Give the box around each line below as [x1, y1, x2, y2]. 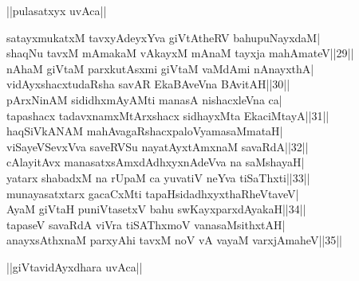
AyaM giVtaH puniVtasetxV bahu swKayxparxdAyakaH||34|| [6, 201, 306, 217]
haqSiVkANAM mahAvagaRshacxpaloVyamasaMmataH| [6, 123, 283, 139]
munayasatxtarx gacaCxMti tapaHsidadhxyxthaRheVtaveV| [6, 185, 299, 201]
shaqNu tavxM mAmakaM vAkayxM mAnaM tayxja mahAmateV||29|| [6, 45, 354, 61]
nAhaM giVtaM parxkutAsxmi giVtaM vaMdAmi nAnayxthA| [6, 60, 314, 76]
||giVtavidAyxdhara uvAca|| [6, 258, 143, 275]
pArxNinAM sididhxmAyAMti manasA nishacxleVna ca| [6, 91, 282, 107]
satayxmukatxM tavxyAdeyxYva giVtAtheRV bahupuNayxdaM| [6, 29, 321, 45]
